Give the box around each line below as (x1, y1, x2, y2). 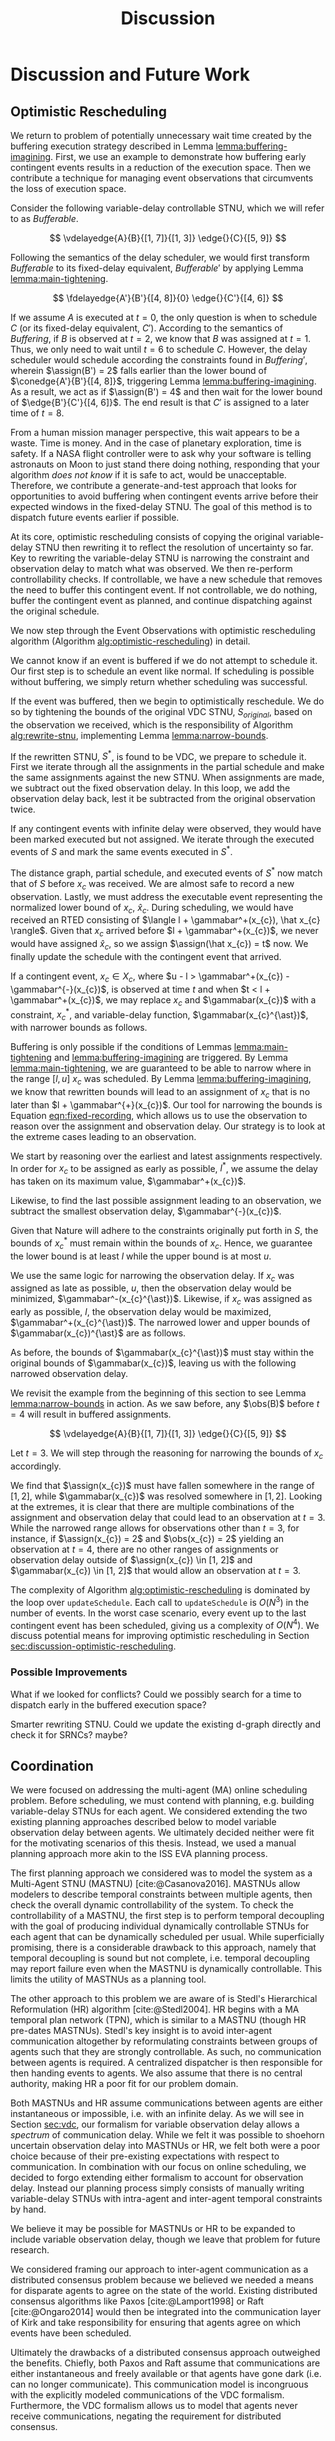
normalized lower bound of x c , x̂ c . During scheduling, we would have (10, 901, 294, 916)
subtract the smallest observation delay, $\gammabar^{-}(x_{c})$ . (10, 1205, 282, 1217)
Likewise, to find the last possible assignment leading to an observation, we (10, 1195, 322, 1207)
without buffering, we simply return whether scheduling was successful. (10, 676, 308, 687)
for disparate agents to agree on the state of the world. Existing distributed (10, 2285, 318, 2297)
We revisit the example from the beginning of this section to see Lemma (10, 1387, 307, 1399)
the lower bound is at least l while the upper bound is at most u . (10, 1250, 272, 1262)
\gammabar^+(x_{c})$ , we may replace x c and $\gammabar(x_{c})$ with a (10, 993, 317, 1008)
